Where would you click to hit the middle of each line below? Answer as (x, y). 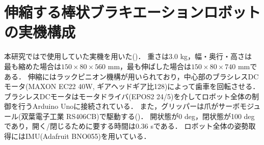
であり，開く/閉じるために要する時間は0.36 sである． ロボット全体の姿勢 (126, 126)
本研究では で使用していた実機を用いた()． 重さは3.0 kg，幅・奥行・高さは (128, 56)
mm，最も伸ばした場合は (150, 66)
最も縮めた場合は (33, 66)
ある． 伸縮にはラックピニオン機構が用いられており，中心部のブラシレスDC (131, 76)
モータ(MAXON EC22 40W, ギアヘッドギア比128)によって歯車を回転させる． (132, 86)
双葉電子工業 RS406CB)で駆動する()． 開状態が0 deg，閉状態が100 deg (138, 116)
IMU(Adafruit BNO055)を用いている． (88, 136)
